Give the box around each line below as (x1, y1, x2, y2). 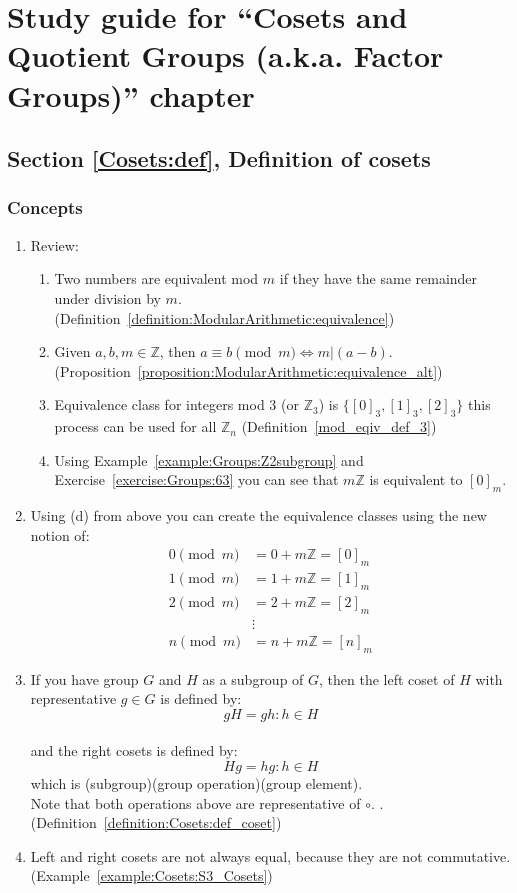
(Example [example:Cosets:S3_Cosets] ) (30, 865, 273, 886)
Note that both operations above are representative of (30, 792, 361, 813)
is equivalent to (369, 469, 463, 490)
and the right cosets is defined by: (30, 740, 238, 761)
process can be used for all (54, 416, 217, 437)
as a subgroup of (202, 668, 304, 689)
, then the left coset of (319, 668, 455, 689)
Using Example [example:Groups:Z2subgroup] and (54, 449, 364, 470)
